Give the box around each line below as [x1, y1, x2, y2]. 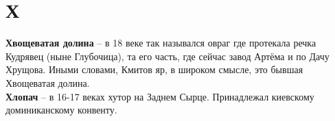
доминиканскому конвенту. [5, 103, 117, 117]
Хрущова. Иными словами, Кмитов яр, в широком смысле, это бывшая [5, 62, 303, 77]
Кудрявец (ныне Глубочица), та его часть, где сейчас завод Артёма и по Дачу [5, 49, 330, 63]
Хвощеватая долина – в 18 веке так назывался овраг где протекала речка [5, 36, 316, 50]
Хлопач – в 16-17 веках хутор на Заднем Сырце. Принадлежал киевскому [5, 89, 314, 103]
